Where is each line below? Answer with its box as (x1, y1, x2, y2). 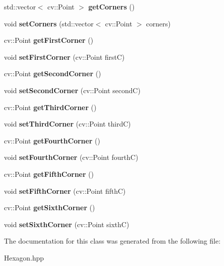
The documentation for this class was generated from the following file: (4, 236, 221, 246)
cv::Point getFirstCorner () (4, 35, 94, 45)
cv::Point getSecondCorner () (4, 68, 101, 79)
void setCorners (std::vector (4, 18, 94, 28)
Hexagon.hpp (4, 252, 44, 263)
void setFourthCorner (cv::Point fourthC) (4, 152, 138, 162)
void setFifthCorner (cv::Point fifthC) (4, 185, 126, 196)
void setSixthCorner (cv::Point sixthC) (4, 219, 129, 229)
